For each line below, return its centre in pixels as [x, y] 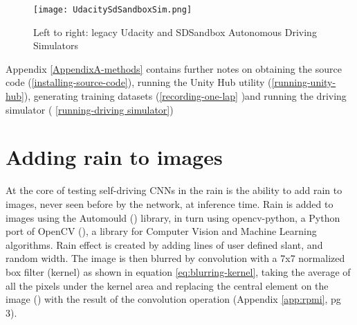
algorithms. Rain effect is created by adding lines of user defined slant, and [164, 244]
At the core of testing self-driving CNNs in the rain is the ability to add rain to [174, 190]
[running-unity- [304, 82]
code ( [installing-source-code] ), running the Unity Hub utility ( [139, 82]
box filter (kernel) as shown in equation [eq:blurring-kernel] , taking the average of [178, 271]
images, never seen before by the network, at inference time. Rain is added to [170, 203]
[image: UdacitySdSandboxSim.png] [113, 10]
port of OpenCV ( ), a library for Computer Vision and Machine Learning [161, 231]
